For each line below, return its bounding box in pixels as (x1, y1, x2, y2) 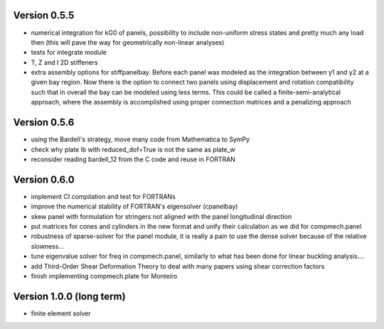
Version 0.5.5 (13, 9, 75, 21)
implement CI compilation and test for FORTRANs (31, 192, 176, 200)
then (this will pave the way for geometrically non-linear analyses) (31, 38, 225, 46)
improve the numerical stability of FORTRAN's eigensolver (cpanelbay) (31, 203, 238, 211)
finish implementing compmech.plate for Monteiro (31, 271, 178, 280)
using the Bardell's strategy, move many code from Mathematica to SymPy (31, 135, 250, 144)
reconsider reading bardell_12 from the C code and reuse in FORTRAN (31, 155, 236, 163)
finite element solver (31, 309, 91, 318)
